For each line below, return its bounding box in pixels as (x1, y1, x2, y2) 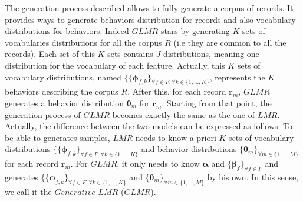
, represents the (209, 70, 265, 83)
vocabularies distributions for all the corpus (5, 36, 162, 48)
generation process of (5, 108, 81, 120)
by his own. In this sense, (207, 170, 299, 183)
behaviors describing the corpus (5, 85, 118, 97)
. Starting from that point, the (162, 96, 272, 109)
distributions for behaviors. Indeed (5, 25, 129, 37)
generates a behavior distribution (5, 96, 124, 109)
